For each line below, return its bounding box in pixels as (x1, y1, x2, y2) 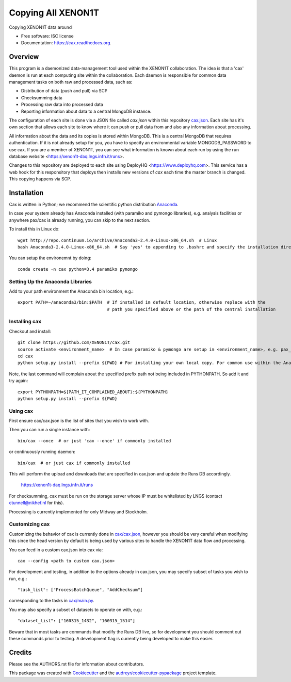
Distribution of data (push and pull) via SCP (21, 88, 108, 94)
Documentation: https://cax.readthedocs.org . (21, 40, 112, 46)
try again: (9, 378, 28, 384)
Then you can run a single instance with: (9, 427, 90, 433)
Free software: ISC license (21, 33, 74, 39)
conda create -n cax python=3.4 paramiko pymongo (17, 266, 138, 272)
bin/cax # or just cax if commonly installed (17, 460, 130, 466)
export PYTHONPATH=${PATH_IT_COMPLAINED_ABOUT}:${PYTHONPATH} (17, 389, 169, 395)
